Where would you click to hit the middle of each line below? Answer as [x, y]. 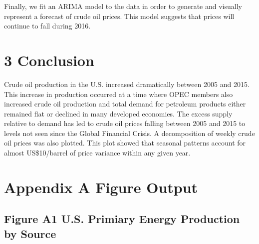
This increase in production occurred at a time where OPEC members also [119, 94]
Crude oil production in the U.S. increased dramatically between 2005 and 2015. [127, 84]
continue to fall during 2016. [47, 26]
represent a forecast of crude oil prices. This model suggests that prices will [119, 16]
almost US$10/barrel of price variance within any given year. [97, 153]
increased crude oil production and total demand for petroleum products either [125, 104]
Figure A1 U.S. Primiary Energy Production [122, 219]
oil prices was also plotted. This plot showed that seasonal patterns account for [125, 143]
